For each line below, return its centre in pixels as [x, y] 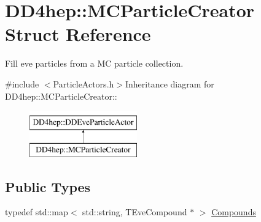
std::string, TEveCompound [135, 212]
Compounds [234, 212]
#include [22, 83]
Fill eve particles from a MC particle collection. [94, 63]
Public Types [48, 186]
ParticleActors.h [84, 83]
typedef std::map [37, 212]
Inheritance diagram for [169, 83]
